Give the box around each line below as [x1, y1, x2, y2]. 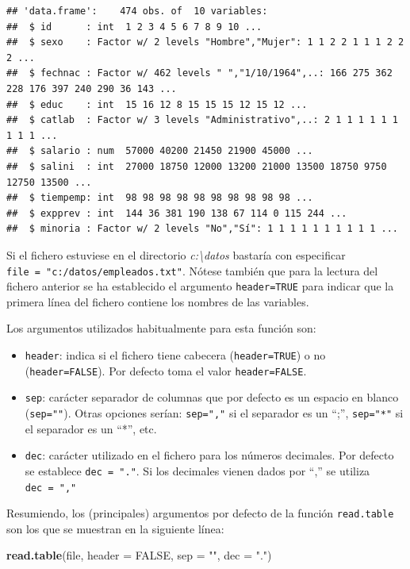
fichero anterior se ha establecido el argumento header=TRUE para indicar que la [6, 278, 394, 294]
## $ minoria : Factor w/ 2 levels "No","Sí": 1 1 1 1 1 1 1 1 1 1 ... [6, 223, 398, 235]
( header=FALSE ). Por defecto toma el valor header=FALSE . [25, 362, 307, 379]
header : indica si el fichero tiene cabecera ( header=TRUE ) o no [25, 347, 326, 363]
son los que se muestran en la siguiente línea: [6, 520, 224, 536]
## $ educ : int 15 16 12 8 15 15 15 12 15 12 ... [6, 98, 308, 110]
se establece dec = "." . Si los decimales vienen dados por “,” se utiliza [25, 462, 370, 479]
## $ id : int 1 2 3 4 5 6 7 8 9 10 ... [6, 21, 262, 33]
